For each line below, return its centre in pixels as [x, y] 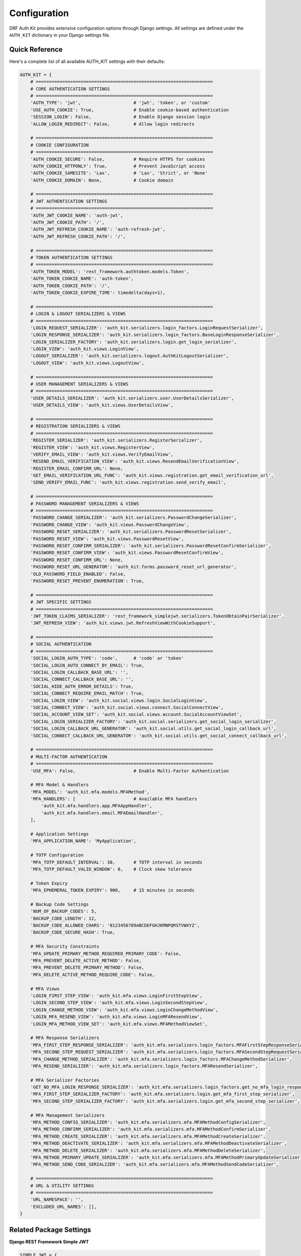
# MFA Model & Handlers [59, 785]
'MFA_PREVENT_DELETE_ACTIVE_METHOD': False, [86, 961]
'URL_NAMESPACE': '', [57, 1200]
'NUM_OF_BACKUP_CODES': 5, [64, 911]
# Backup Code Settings [59, 904]
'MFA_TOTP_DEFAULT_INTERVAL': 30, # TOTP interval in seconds [116, 862]
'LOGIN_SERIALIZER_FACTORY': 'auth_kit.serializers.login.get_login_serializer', [133, 342]
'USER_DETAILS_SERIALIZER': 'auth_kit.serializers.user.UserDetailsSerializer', [132, 398]
